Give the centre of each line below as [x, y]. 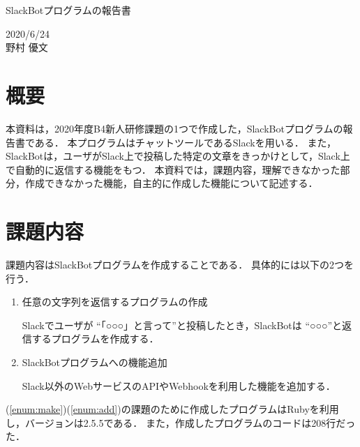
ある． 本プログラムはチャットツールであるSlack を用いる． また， [186, 142]
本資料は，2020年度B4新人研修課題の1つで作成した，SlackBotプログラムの [174, 128]
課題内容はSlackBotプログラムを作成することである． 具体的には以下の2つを [180, 264]
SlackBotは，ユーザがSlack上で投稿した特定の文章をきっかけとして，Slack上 [178, 156]
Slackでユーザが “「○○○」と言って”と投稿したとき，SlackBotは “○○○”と [182, 325]
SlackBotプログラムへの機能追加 [95, 362]
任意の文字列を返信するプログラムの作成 [115, 302]
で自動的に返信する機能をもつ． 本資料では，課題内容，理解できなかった [173, 169]
